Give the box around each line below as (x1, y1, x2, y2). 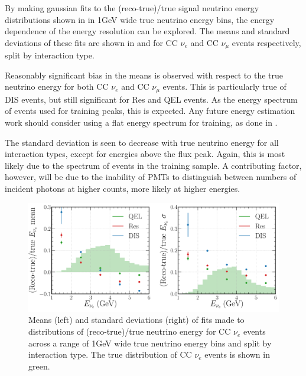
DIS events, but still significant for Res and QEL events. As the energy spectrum (5, 93, 298, 105)
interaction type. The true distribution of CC (28, 348, 192, 361)
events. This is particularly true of (162, 80, 287, 93)
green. (28, 359, 50, 372)
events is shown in (204, 348, 270, 361)
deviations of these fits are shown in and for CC (5, 36, 178, 48)
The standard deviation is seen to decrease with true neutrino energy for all (5, 136, 279, 148)
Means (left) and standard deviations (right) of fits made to (28, 313, 245, 326)
